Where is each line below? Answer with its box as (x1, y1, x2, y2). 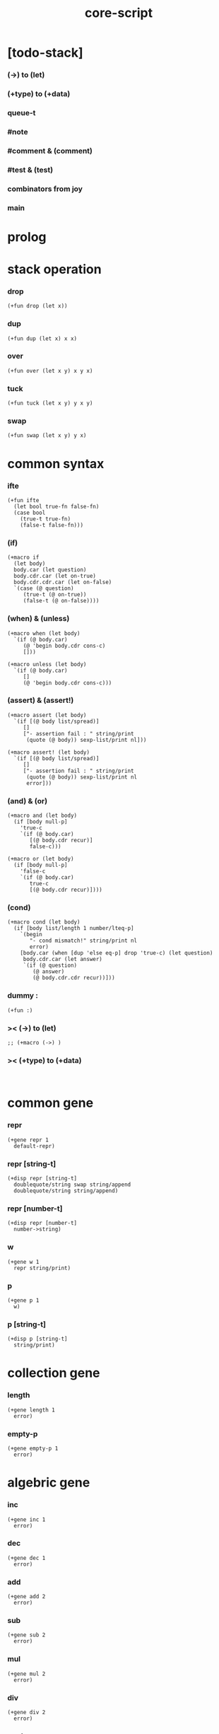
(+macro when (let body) (7, 629, 81, 637)
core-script (84, 5, 153, 21)
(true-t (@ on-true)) (23, 591, 87, 598)
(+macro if (7, 554, 40, 561)
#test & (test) (7, 165, 54, 175)
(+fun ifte (7, 496, 40, 504)
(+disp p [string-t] (7, 1335, 69, 1343)
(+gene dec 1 (7, 1554, 46, 1561)
